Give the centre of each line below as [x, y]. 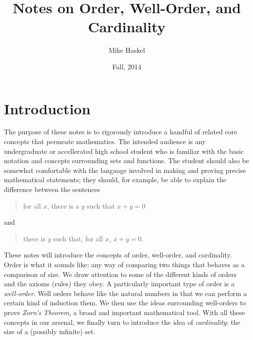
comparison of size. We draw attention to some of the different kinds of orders [120, 274]
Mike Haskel [127, 50]
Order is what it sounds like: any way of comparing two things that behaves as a [124, 264]
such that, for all [78, 238]
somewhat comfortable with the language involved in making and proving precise [125, 170]
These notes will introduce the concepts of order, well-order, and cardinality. [118, 255]
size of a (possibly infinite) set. [50, 331]
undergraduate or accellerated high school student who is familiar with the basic [124, 151]
